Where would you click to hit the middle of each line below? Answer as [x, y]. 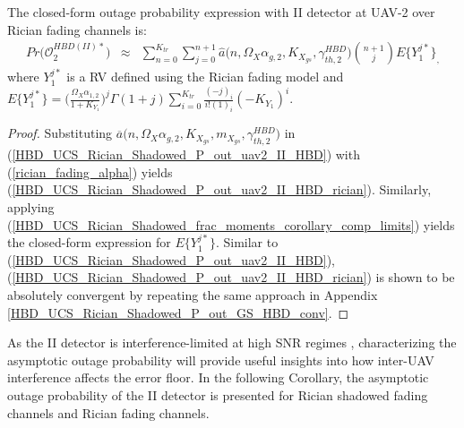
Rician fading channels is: [77, 29]
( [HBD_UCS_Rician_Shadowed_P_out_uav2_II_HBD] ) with [184, 154]
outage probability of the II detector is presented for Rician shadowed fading [218, 394]
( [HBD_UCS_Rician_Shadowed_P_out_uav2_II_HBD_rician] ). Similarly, [219, 189]
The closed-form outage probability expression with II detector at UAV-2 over [221, 12]
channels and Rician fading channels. [108, 412]
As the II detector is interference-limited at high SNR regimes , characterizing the [232, 342]
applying [31, 206]
